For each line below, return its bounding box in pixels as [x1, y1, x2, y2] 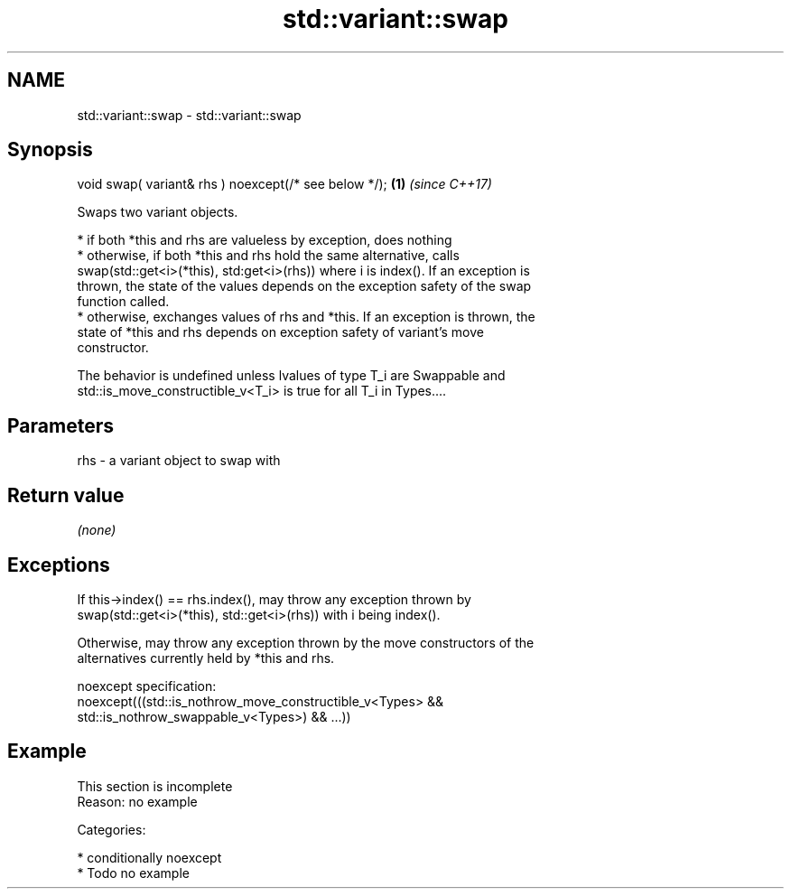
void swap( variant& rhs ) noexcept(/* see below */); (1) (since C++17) [77, 176, 492, 192]
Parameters [7, 414, 114, 437]
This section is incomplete [77, 778, 233, 794]
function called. [77, 294, 170, 310]
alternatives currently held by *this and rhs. [77, 649, 335, 666]
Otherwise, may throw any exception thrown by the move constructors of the [77, 634, 535, 650]
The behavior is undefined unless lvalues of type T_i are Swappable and [77, 368, 506, 384]
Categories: [77, 821, 146, 837]
